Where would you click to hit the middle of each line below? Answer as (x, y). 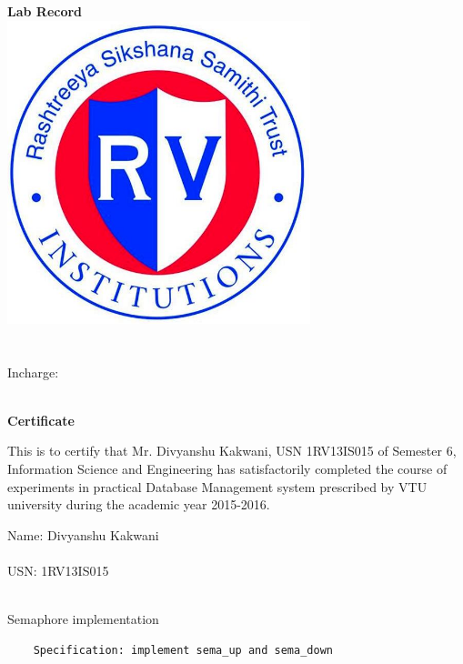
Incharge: (33, 372)
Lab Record (45, 11)
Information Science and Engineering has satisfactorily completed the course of (227, 469)
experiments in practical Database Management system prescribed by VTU (217, 486)
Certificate (41, 420)
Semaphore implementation (83, 619)
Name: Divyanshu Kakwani (83, 534)
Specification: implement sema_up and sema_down (183, 650)
